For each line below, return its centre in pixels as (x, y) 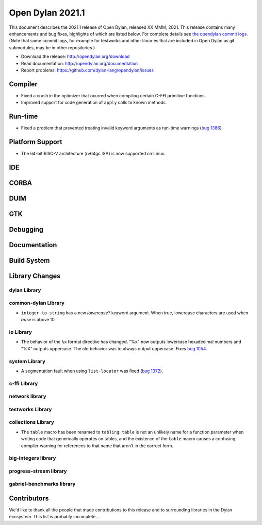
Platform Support (36, 142)
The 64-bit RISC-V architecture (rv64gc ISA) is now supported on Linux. (93, 154)
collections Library (32, 422)
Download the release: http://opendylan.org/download (75, 56)
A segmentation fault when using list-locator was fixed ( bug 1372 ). (92, 371)
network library (28, 397)
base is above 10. (38, 320)
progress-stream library (38, 471)
